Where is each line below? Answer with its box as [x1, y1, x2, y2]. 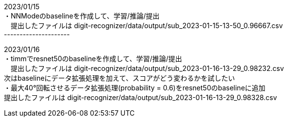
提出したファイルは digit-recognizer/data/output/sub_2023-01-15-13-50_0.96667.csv [10, 21, 283, 30]
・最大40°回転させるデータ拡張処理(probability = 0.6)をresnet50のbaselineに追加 [4, 84, 266, 92]
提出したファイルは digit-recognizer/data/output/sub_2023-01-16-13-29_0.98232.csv [10, 64, 284, 72]
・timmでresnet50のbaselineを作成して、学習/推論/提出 [4, 54, 182, 63]
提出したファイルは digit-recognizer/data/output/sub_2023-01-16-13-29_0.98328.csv [4, 93, 277, 102]
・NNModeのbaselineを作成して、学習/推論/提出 [4, 12, 160, 20]
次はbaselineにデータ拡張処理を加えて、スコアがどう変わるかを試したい [4, 74, 235, 82]
